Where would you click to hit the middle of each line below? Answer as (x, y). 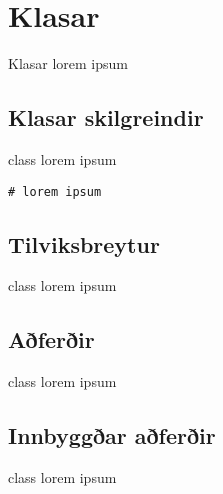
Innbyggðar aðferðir (112, 435)
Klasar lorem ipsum (68, 63)
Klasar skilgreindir (106, 117)
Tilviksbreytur (84, 243)
